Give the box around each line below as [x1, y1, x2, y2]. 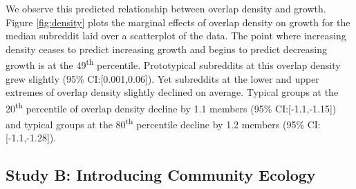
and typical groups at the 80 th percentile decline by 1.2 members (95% [6, 115, 305, 131]
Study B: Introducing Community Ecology [6, 164, 316, 186]
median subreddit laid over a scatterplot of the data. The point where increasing [6, 28, 346, 43]
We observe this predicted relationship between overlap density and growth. [6, 1, 326, 15]
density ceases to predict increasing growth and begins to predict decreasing [6, 41, 327, 56]
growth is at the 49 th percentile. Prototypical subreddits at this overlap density [6, 56, 341, 72]
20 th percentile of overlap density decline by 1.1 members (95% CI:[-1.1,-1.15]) [6, 99, 337, 115]
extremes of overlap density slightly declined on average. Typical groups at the [6, 85, 339, 99]
